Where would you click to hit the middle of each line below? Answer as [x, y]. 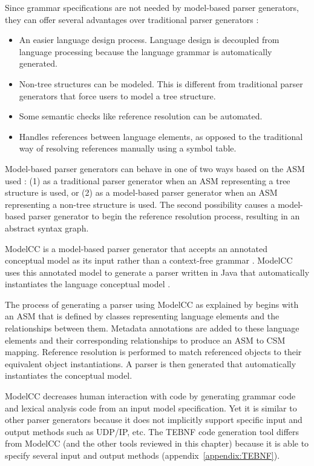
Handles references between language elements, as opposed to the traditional [161, 136]
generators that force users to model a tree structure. [117, 95]
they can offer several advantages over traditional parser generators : [132, 19]
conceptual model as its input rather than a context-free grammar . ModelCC [149, 260]
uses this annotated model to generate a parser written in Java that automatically [157, 272]
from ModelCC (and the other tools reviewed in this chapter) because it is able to [157, 443]
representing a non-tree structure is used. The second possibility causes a [140, 204]
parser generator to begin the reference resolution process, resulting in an [164, 216]
